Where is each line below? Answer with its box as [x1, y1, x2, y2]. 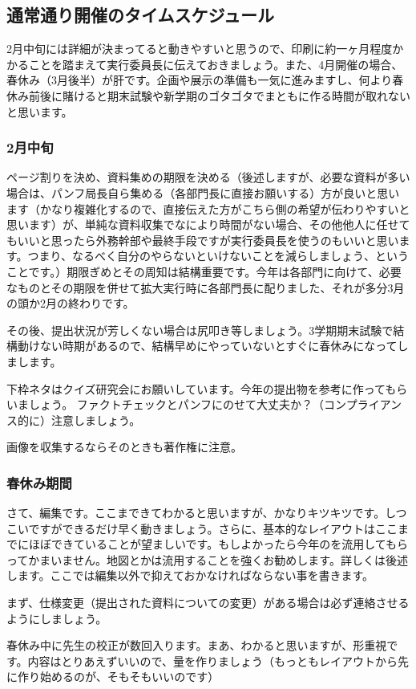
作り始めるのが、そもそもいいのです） [17, 668, 220, 685]
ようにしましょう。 [6, 609, 107, 626]
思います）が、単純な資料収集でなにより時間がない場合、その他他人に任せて [6, 216, 410, 233]
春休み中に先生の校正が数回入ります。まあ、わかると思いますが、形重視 [6, 637, 387, 654]
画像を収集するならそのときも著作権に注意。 [6, 438, 242, 455]
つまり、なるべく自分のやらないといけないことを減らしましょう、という [27, 247, 410, 264]
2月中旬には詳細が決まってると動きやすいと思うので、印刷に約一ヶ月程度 [6, 40, 393, 57]
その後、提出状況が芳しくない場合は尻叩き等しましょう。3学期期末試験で [6, 321, 394, 338]
